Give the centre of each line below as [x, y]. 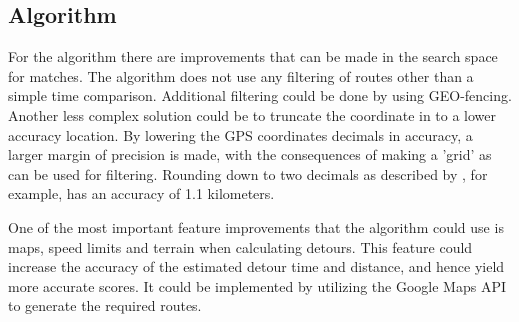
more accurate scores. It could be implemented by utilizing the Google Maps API [257, 285]
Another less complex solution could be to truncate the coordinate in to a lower [252, 114]
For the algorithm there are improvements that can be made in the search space [253, 56]
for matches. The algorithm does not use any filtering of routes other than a [241, 75]
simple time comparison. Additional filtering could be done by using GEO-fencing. [260, 95]
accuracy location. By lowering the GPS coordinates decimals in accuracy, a [240, 134]
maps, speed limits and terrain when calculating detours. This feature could [240, 246]
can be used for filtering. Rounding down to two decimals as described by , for [248, 173]
